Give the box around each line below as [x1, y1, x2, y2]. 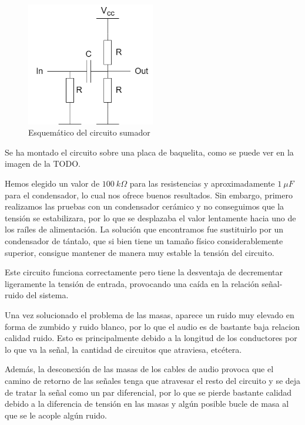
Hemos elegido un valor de [5, 177, 100, 190]
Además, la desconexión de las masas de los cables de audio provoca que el [5, 363, 274, 375]
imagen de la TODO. [5, 157, 81, 170]
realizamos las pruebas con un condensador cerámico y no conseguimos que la [5, 200, 284, 212]
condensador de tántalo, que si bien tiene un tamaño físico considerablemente [5, 234, 283, 247]
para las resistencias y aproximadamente [129, 177, 275, 190]
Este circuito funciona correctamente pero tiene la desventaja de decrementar [5, 266, 283, 278]
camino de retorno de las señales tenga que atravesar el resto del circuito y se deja [5, 374, 301, 386]
